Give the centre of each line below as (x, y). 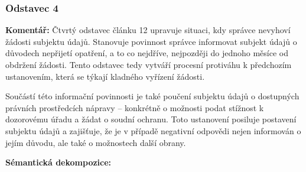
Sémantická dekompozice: (58, 162)
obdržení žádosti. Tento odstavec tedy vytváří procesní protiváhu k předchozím (149, 64)
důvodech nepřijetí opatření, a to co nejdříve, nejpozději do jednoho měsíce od (147, 53)
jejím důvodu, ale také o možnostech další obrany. (96, 142)
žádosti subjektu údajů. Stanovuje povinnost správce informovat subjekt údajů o (151, 41)
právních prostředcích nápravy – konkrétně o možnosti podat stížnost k (135, 107)
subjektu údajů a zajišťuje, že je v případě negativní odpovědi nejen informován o (153, 130)
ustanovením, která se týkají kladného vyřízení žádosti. (105, 76)
